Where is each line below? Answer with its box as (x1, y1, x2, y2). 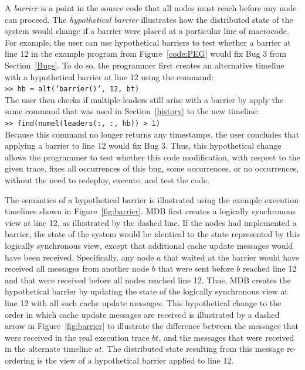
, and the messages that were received (158, 331, 294, 343)
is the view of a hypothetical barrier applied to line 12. (37, 354, 234, 366)
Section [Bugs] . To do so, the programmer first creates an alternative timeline (5, 59, 284, 71)
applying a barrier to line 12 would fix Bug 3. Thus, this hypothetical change (5, 139, 282, 152)
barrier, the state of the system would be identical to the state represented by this (5, 228, 300, 240)
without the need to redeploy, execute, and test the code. (5, 174, 209, 186)
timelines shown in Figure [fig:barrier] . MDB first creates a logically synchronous (5, 205, 296, 217)
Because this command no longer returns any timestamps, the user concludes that (5, 128, 300, 140)
